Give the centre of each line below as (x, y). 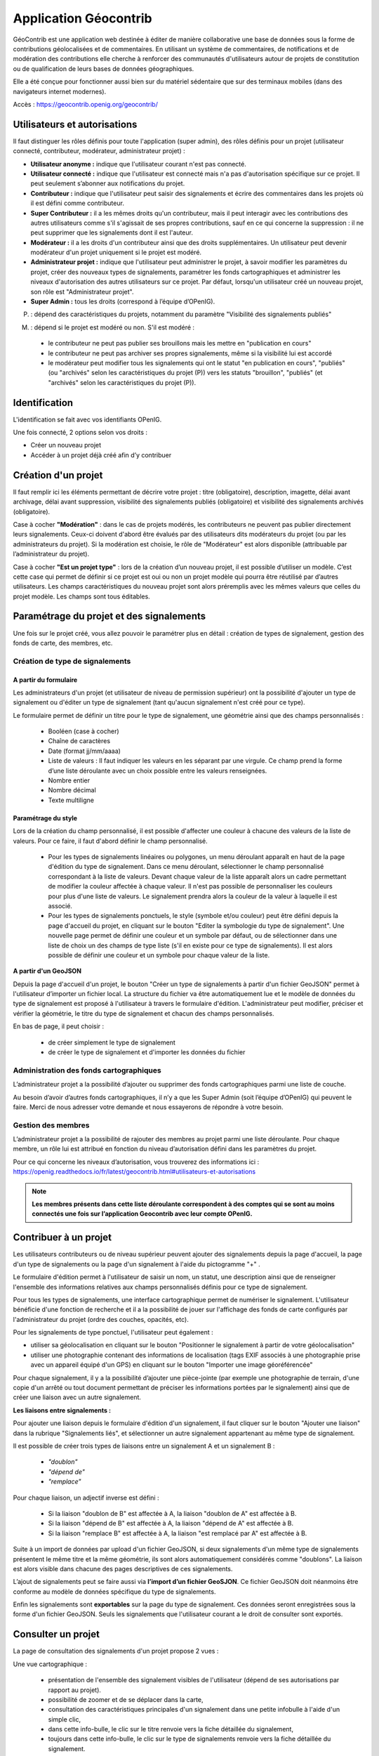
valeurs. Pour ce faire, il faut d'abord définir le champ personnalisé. (110, 841)
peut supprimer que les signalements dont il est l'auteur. (112, 232)
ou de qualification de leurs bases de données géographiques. (104, 68)
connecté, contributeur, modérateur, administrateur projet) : (99, 151)
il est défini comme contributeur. (77, 203)
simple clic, (64, 1719)
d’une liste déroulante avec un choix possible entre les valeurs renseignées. (158, 771)
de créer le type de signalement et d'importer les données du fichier (147, 1052)
